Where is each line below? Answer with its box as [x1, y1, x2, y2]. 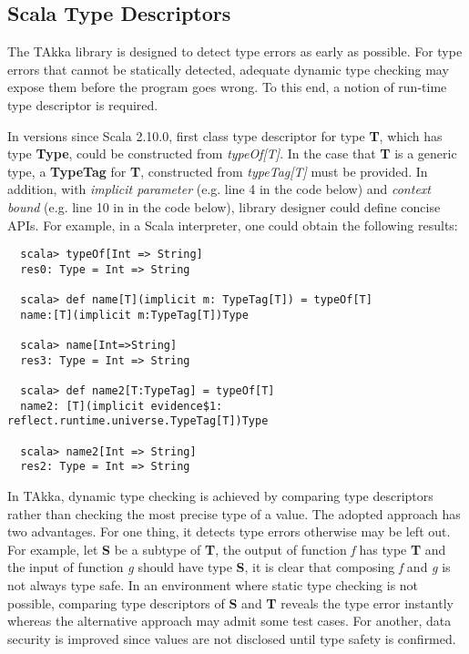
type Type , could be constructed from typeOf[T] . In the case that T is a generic [7, 144, 457, 163]
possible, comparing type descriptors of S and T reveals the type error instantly [7, 593, 454, 612]
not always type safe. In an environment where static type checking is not [7, 575, 419, 594]
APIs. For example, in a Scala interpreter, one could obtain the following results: [7, 215, 458, 234]
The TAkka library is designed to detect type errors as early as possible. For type [7, 42, 463, 61]
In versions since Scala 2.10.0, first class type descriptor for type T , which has [7, 126, 443, 145]
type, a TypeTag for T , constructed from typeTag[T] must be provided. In [7, 161, 428, 180]
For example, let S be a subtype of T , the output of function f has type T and [7, 539, 446, 558]
